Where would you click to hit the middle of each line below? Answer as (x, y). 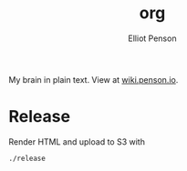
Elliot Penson (152, 38)
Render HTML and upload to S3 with (77, 141)
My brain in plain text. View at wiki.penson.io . (93, 79)
